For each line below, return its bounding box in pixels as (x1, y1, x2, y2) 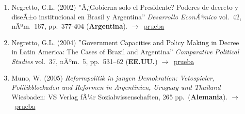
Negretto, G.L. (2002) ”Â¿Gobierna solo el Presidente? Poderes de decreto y (11, 2, 239, 12)
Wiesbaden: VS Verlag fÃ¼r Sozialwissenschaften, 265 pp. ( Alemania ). (11, 91, 228, 101)
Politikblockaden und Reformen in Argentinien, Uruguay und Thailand (11, 82, 221, 92)
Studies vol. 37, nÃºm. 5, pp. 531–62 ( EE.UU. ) (11, 56, 158, 66)
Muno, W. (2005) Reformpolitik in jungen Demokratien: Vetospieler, (11, 72, 214, 82)
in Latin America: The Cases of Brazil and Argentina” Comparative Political (11, 47, 239, 57)
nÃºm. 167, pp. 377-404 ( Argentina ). (11, 21, 128, 31)
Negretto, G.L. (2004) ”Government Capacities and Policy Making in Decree (11, 37, 239, 47)
